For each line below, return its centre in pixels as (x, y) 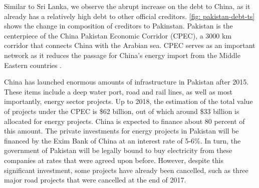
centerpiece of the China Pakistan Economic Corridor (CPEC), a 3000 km (118, 35)
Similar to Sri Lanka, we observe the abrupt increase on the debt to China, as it (127, 6)
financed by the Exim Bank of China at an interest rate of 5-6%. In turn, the (122, 140)
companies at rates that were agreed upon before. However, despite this (114, 160)
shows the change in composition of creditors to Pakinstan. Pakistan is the (118, 26)
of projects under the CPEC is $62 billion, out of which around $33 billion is (122, 111)
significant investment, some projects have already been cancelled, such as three (126, 170)
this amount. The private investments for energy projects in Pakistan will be (121, 131)
